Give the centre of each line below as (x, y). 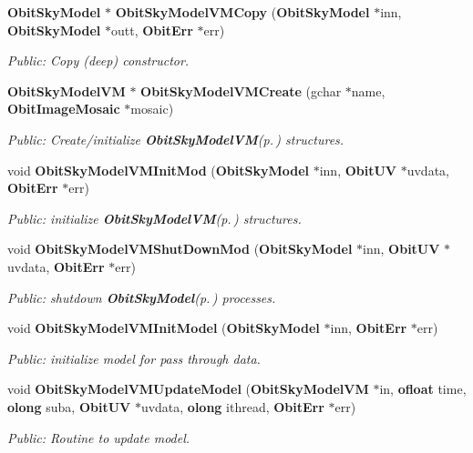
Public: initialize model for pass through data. (134, 358)
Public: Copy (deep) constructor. (98, 60)
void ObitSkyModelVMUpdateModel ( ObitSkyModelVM (188, 389)
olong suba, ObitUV (69, 406)
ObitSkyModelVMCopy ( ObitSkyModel (242, 12)
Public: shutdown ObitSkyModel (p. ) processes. (142, 297)
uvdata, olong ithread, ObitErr (232, 406)
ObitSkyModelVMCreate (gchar (241, 91)
